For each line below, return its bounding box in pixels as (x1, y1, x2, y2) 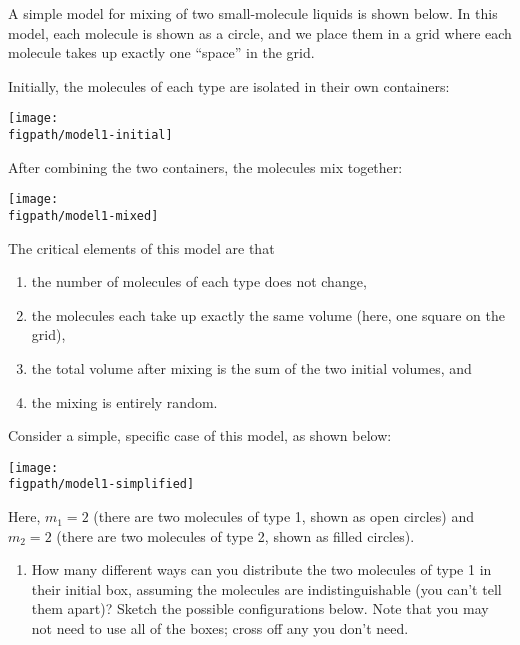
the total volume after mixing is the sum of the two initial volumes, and (31, 357, 472, 378)
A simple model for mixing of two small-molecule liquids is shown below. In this (8, 3, 498, 23)
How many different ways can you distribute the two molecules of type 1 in (31, 559, 492, 580)
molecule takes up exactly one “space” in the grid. (8, 42, 315, 63)
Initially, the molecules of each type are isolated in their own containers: (8, 75, 450, 96)
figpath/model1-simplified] (8, 477, 195, 492)
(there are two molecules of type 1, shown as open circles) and (93, 506, 474, 527)
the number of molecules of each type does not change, (31, 271, 367, 292)
